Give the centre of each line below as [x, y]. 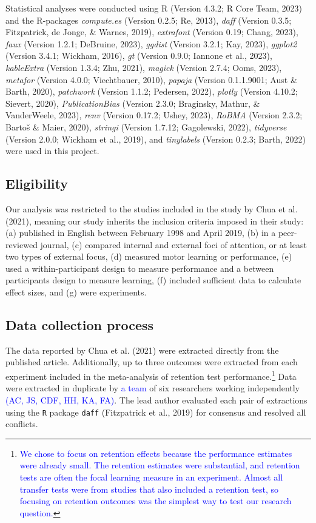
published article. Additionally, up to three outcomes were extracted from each [152, 362]
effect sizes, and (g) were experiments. [76, 292]
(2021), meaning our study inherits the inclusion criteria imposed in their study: [155, 221]
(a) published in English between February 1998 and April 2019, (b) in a [141, 233]
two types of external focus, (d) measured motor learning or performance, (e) [149, 256]
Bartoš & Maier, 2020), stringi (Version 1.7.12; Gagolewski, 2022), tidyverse [146, 127]
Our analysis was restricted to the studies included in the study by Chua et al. [152, 208]
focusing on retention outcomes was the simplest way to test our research [156, 501]
